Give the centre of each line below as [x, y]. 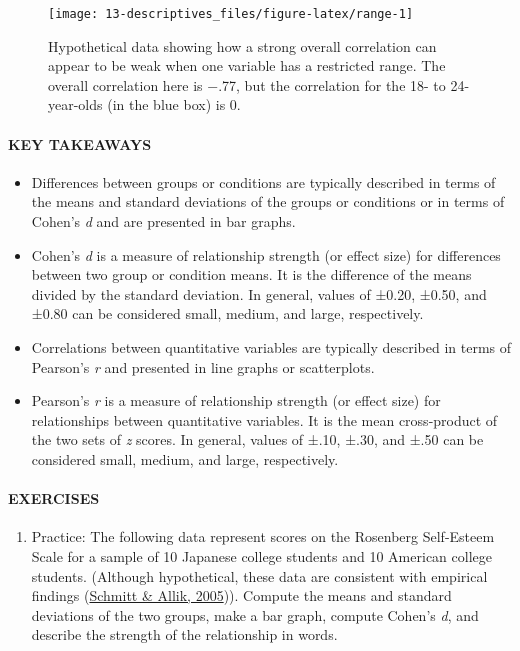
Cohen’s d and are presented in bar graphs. [163, 221]
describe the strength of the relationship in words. [184, 634]
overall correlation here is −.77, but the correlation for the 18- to [247, 84]
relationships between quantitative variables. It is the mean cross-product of [264, 419]
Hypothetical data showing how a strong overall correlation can [242, 45]
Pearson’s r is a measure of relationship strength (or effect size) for [236, 400]
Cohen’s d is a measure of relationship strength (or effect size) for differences [266, 254]
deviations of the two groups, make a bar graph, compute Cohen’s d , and [255, 614]
